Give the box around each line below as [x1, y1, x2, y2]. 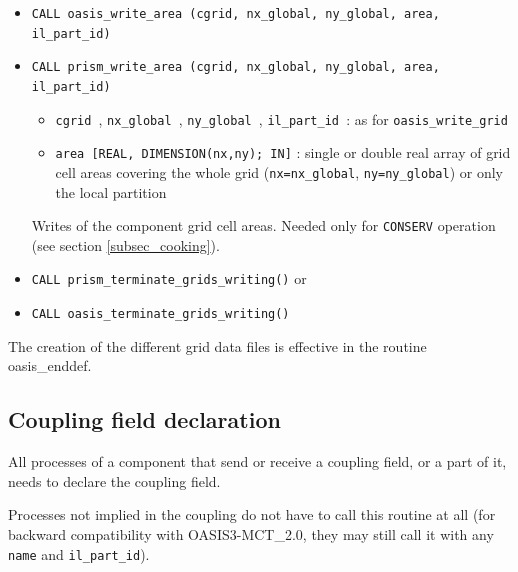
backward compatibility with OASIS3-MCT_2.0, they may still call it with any [8, 523, 494, 544]
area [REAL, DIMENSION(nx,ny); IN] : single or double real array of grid [55, 142, 511, 163]
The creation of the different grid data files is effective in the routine [8, 335, 427, 356]
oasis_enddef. [8, 355, 92, 376]
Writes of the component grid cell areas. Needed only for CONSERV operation [31, 215, 496, 236]
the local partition [55, 181, 167, 202]
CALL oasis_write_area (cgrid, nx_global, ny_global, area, [31, 7, 440, 21]
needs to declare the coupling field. [8, 470, 221, 491]
